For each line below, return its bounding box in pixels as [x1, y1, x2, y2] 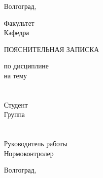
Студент [4, 99, 28, 110]
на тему [4, 70, 27, 80]
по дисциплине [4, 60, 49, 71]
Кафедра [4, 27, 29, 38]
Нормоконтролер [4, 148, 54, 158]
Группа [4, 109, 25, 119]
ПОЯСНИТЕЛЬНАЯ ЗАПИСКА [4, 44, 99, 54]
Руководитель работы [4, 138, 68, 149]
